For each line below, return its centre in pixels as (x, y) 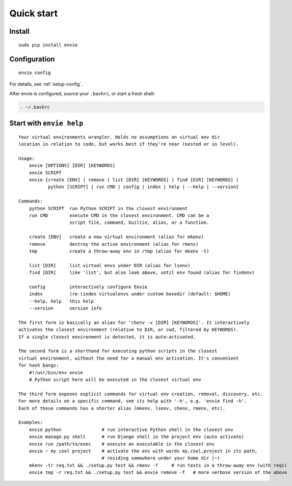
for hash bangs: (39, 365)
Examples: (31, 423)
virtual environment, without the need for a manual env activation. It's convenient (129, 358)
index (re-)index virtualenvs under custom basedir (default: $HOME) (130, 294)
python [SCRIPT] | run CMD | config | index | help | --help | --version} (143, 187)
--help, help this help (61, 301)
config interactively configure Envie (88, 287)
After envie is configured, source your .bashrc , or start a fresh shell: (82, 93)
